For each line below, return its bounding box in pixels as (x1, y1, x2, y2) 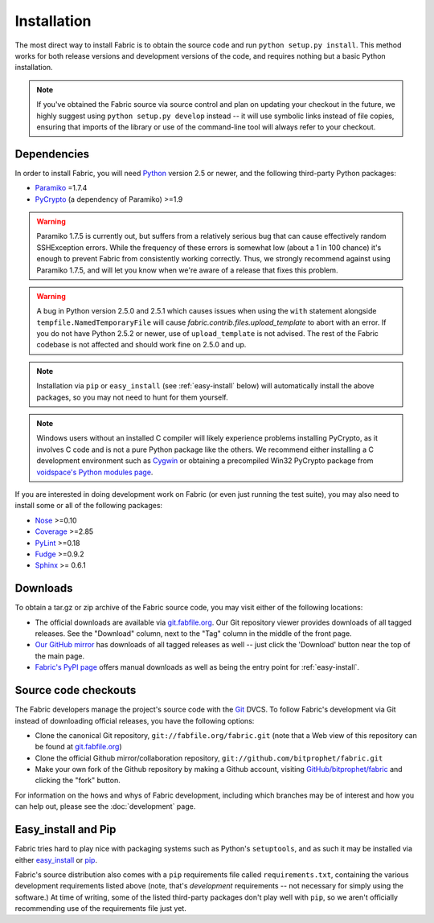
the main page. (35, 651, 85, 661)
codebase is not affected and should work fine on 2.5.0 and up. (36, 340, 247, 350)
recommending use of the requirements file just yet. (14, 904, 186, 913)
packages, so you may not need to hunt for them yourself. (36, 392, 228, 402)
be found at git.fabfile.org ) (35, 742, 122, 752)
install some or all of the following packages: (14, 501, 163, 511)
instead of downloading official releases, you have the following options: (14, 716, 255, 725)
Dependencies (14, 147, 90, 161)
